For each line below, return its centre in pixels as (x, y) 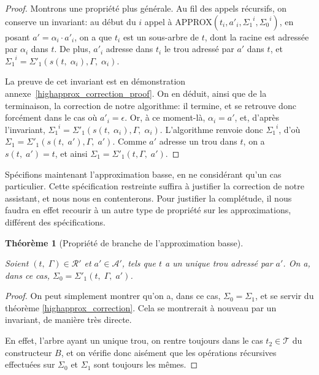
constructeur (29, 352)
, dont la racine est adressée (257, 36)
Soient (17, 263)
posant (17, 36)
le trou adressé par (199, 49)
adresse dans (129, 49)
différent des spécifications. (55, 222)
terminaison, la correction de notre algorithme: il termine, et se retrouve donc (151, 105)
